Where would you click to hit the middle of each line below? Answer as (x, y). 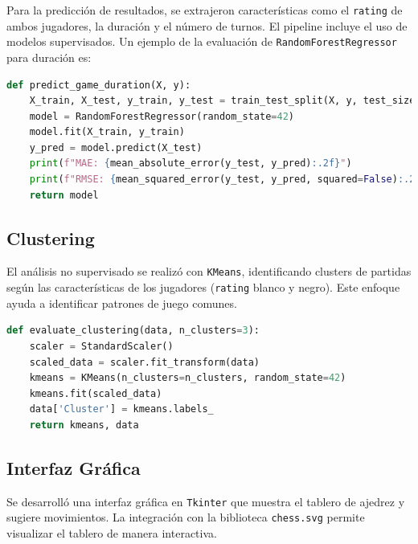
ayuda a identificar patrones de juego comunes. (122, 303)
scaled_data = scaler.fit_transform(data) (145, 362)
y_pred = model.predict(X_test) (116, 147)
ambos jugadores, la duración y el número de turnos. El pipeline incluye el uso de (207, 25)
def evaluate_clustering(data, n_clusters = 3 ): (133, 331)
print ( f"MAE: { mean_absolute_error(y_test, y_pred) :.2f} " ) (191, 164)
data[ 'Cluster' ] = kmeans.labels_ (121, 409)
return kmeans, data (84, 425)
